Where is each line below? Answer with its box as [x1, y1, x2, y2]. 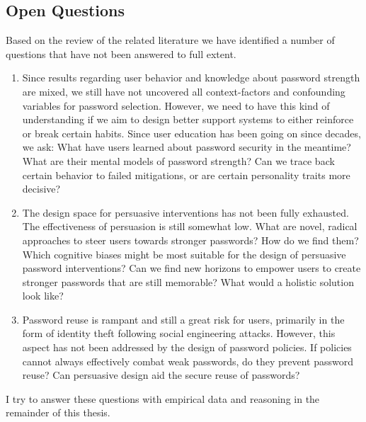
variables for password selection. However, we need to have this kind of [22, 98, 330, 113]
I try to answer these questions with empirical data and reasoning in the [6, 391, 320, 406]
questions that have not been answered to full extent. [6, 46, 236, 61]
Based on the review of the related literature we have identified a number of [6, 33, 335, 47]
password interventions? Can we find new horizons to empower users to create [22, 261, 361, 275]
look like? [22, 288, 64, 303]
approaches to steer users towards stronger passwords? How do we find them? [22, 232, 359, 247]
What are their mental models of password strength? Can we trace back [22, 153, 335, 168]
